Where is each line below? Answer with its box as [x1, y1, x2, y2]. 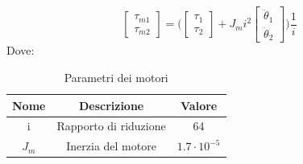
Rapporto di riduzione [56, 117, 166, 134]
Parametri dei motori [64, 69, 168, 85]
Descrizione [78, 96, 144, 113]
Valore [181, 96, 218, 113]
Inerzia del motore [66, 137, 156, 154]
